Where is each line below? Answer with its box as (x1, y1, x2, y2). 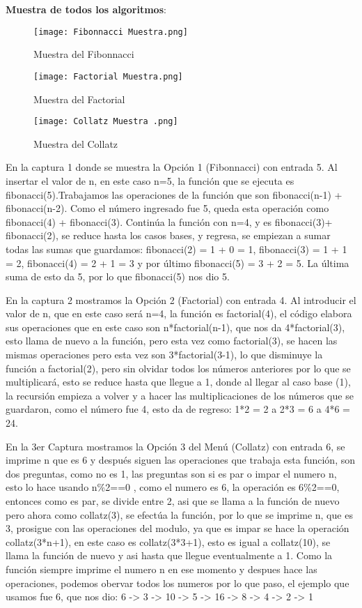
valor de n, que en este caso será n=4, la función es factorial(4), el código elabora (6, 306, 352, 321)
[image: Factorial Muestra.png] (33, 71, 183, 82)
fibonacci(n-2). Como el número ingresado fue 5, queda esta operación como (6, 201, 329, 215)
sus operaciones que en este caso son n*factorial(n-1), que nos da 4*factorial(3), (6, 319, 345, 334)
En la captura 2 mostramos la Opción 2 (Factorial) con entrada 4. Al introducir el (6, 292, 356, 307)
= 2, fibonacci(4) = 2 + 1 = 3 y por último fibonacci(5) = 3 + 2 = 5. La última (6, 255, 349, 270)
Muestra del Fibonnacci (33, 47, 134, 61)
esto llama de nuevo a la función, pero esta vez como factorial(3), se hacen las (6, 333, 338, 348)
